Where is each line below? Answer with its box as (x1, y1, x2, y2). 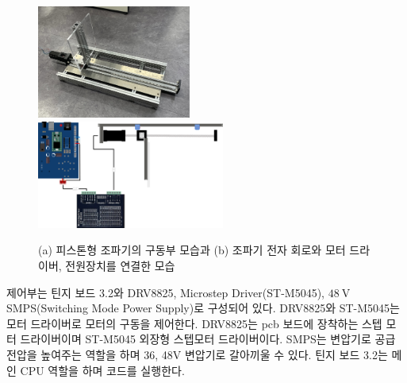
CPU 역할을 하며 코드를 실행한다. (20, 362, 185, 378)
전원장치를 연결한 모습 (65, 257, 175, 274)
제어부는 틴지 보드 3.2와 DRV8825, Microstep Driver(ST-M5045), (6, 284, 324, 300)
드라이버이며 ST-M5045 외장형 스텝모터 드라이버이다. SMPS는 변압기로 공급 (20, 331, 396, 347)
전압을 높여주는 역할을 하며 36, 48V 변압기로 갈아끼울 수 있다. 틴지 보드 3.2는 (6, 346, 388, 363)
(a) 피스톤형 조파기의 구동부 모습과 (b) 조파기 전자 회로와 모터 (38, 242, 346, 258)
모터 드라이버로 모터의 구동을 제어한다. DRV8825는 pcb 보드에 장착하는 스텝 (6, 315, 382, 331)
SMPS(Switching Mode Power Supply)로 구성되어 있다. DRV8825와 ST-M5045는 (6, 300, 400, 316)
